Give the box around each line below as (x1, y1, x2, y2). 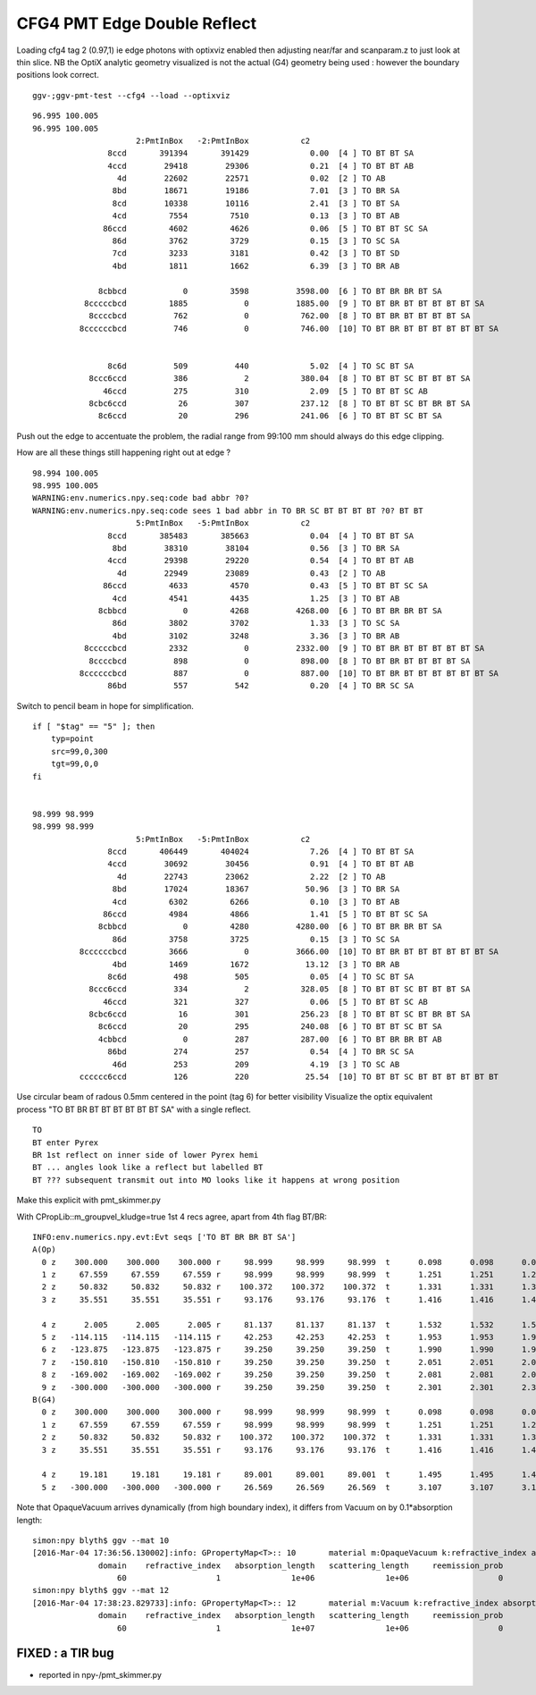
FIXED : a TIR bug (16, 1646, 115, 1661)
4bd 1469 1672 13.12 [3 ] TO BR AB (112, 959, 400, 969)
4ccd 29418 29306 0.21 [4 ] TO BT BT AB (107, 161, 415, 171)
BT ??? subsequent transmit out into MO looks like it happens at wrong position (32, 1175, 400, 1185)
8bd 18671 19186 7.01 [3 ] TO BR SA (112, 186, 400, 196)
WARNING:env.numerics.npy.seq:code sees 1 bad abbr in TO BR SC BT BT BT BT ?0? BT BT (32, 505, 423, 516)
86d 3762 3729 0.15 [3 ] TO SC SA (112, 236, 400, 246)
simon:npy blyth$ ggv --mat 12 (32, 1585, 170, 1596)
